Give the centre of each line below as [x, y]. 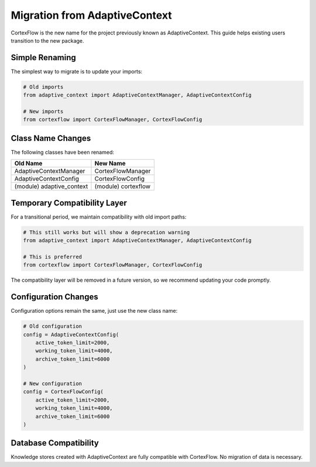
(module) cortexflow [123, 186]
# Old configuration [52, 326]
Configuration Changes [55, 297]
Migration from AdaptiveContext [91, 15]
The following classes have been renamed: [62, 152]
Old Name [28, 164]
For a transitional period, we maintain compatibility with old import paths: [99, 217]
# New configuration [52, 383]
